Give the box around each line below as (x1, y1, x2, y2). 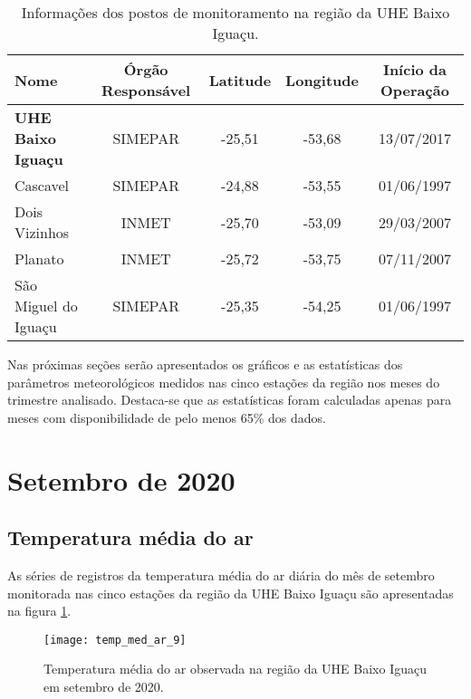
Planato (14, 248, 64, 269)
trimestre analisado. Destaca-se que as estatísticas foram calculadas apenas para (7, 390, 452, 409)
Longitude (285, 69, 359, 91)
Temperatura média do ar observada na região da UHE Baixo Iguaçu (43, 659, 427, 678)
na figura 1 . (7, 601, 72, 620)
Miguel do (14, 295, 78, 316)
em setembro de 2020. (43, 676, 164, 695)
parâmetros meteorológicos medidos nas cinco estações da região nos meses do (7, 372, 440, 391)
